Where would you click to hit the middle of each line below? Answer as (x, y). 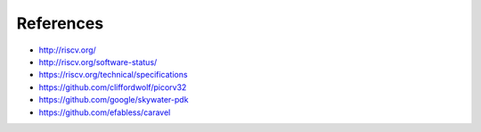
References (60, 23)
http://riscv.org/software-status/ (98, 62)
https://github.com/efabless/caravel (105, 112)
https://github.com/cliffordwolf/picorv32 (113, 87)
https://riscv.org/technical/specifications (113, 75)
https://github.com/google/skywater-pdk (114, 100)
